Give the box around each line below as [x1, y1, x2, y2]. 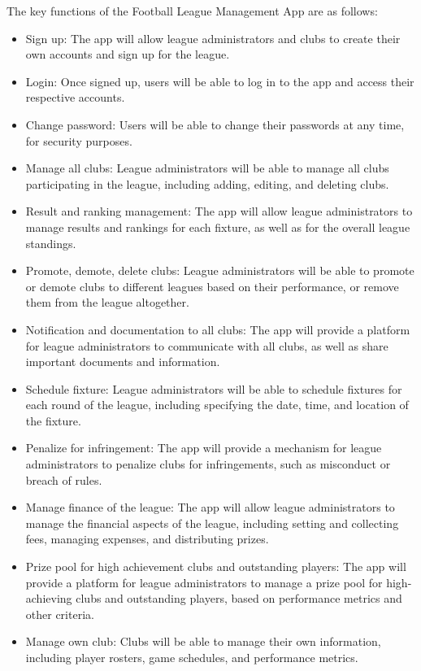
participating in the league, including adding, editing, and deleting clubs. [25, 175, 389, 192]
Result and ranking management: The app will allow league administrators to [25, 203, 413, 220]
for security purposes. [25, 132, 132, 149]
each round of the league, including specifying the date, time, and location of [25, 396, 409, 413]
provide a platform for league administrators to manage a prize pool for [25, 573, 383, 590]
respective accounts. [25, 89, 125, 106]
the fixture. [25, 412, 81, 429]
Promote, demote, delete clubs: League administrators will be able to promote [25, 262, 414, 279]
